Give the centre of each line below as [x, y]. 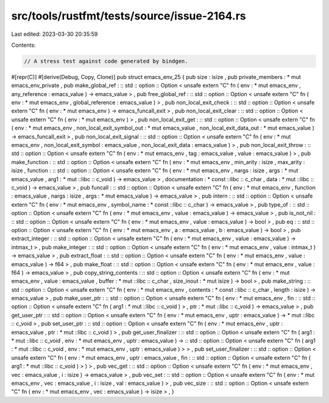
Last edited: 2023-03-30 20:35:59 [55, 34]
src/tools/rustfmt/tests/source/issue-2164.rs [129, 16]
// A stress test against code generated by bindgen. [106, 61]
